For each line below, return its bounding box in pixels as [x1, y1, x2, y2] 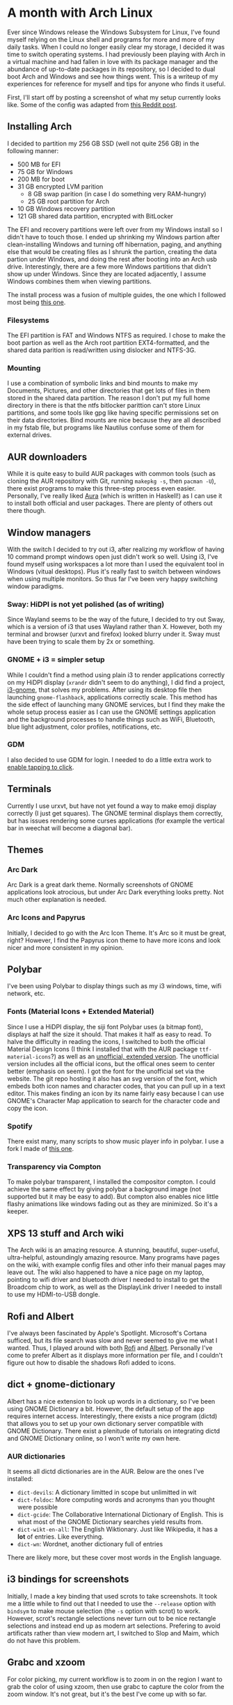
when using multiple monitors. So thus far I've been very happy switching [7, 574, 218, 582]
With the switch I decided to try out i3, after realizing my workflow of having [7, 545, 225, 553]
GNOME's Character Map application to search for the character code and [7, 1096, 220, 1104]
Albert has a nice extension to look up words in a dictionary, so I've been [7, 1397, 216, 1405]
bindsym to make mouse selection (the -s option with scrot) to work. [7, 1606, 201, 1615]
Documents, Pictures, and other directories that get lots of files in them [7, 386, 211, 395]
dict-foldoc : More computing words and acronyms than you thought [17, 1496, 216, 1504]
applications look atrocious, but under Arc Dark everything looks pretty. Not [7, 888, 224, 896]
